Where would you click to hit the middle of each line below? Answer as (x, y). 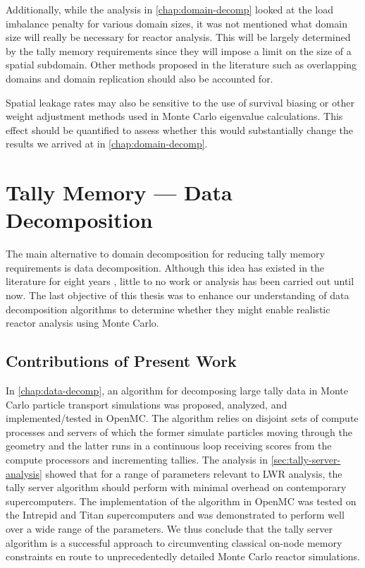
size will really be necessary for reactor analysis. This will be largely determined (178, 37)
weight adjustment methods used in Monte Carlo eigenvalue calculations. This (174, 116)
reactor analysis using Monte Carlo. (82, 323)
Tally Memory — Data (119, 192)
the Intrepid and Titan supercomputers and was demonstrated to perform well (175, 515)
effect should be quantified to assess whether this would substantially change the (179, 129)
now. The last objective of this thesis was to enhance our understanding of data (178, 295)
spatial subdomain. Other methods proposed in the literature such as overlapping (181, 65)
